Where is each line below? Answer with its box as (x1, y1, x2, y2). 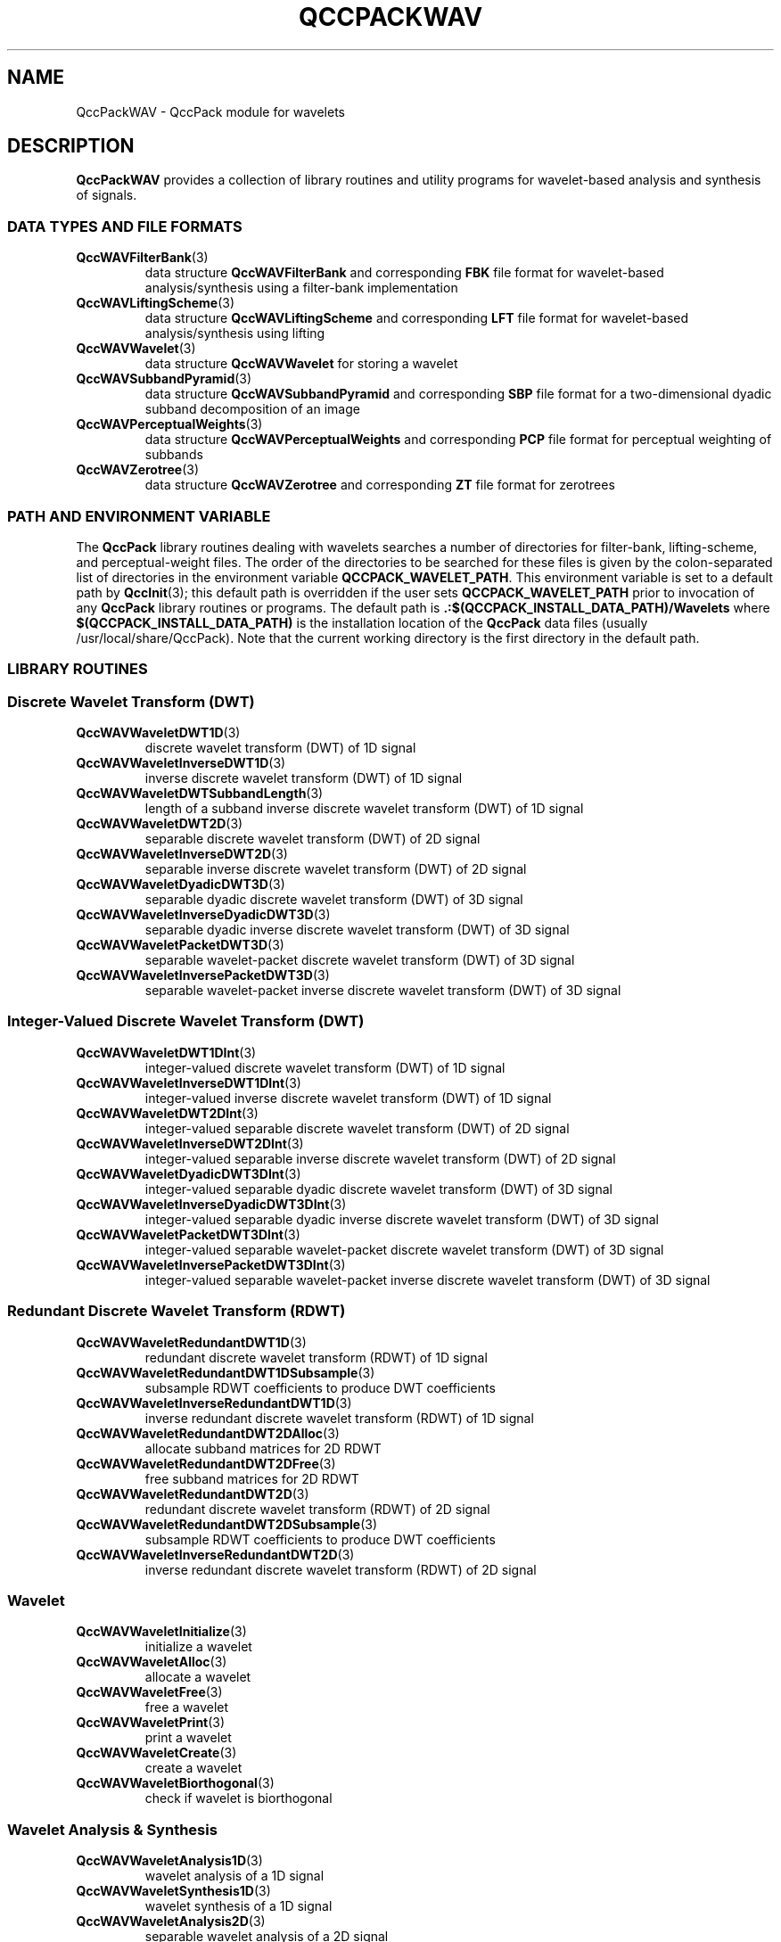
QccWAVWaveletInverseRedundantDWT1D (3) (76, 1395, 352, 1411)
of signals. (76, 187, 137, 203)
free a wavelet (144, 1699, 229, 1716)
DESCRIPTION (7, 135, 135, 158)
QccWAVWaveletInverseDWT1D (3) (76, 755, 286, 771)
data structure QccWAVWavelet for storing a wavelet (144, 356, 458, 372)
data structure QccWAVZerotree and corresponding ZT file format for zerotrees (144, 477, 615, 493)
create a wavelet (144, 1760, 243, 1776)
